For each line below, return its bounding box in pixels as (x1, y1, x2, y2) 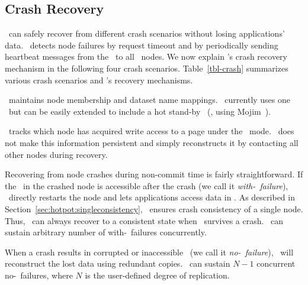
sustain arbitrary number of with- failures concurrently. (5, 226, 207, 238)
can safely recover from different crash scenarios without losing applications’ (8, 27, 285, 40)
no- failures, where (5, 268, 73, 281)
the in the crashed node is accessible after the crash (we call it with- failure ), (5, 179, 288, 192)
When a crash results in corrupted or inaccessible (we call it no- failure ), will (5, 245, 294, 258)
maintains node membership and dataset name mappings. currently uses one (8, 93, 291, 106)
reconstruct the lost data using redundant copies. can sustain (5, 257, 230, 270)
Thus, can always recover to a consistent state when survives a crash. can (5, 214, 284, 226)
